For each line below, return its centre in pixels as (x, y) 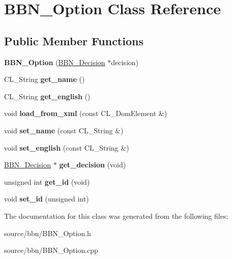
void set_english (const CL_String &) (67, 147)
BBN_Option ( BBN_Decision (55, 62)
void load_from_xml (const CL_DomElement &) (86, 113)
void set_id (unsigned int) (47, 199)
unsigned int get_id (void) (47, 181)
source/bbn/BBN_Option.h (48, 233)
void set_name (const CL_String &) (64, 130)
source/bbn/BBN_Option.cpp (51, 250)
